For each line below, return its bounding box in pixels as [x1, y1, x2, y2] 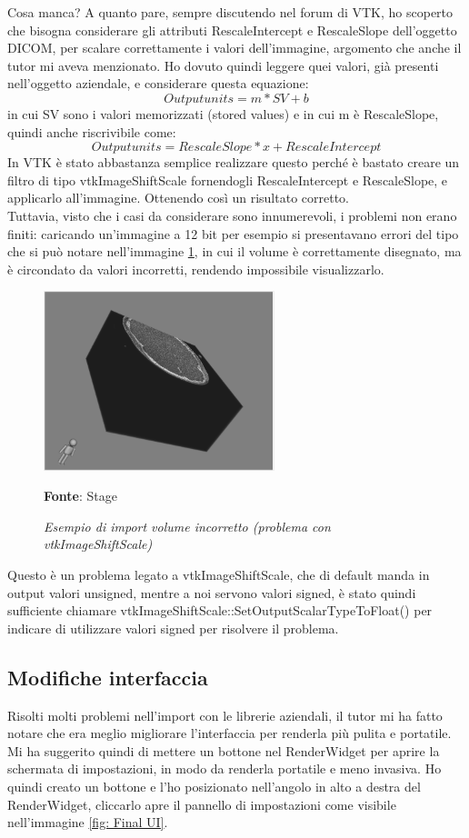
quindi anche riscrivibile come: [7, 122, 176, 141]
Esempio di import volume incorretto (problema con [44, 516, 331, 535]
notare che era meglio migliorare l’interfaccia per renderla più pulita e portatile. [7, 723, 452, 743]
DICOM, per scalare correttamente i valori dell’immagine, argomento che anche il [7, 38, 462, 57]
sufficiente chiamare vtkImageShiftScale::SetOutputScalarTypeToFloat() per [7, 601, 433, 620]
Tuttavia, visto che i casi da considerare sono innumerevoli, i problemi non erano [7, 205, 457, 224]
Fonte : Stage [44, 486, 117, 505]
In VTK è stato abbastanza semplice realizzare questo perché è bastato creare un [7, 153, 460, 172]
